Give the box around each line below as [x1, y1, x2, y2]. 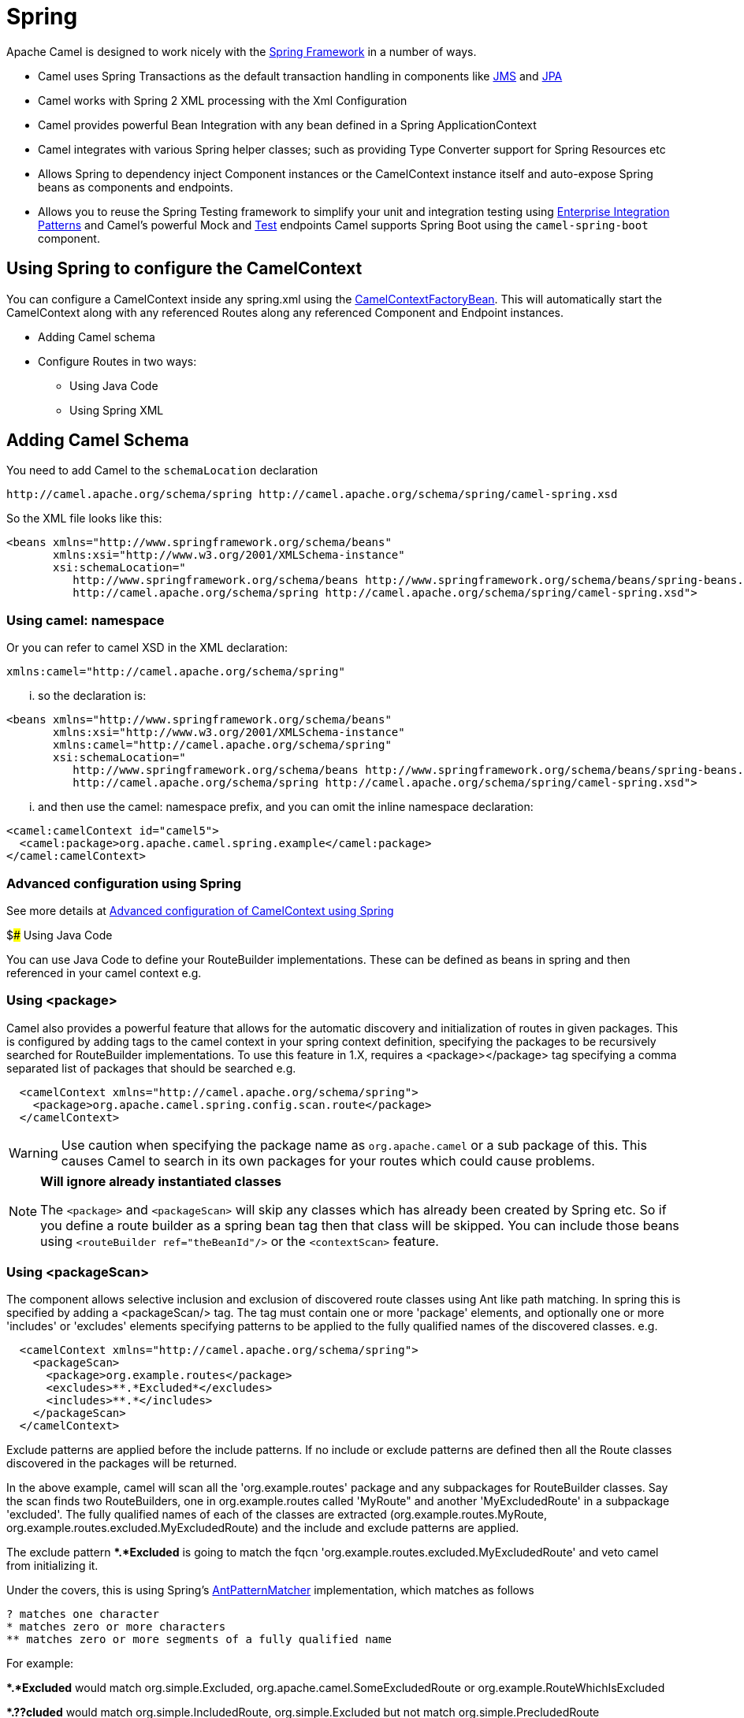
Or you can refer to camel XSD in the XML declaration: [6, 641, 288, 655]
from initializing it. [6, 1559, 99, 1573]
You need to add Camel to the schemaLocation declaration [6, 463, 318, 478]
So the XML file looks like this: [6, 511, 162, 526]
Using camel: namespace [6, 612, 165, 628]
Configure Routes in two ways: [38, 354, 197, 368]
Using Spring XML [69, 403, 164, 417]
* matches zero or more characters [6, 1620, 226, 1634]
